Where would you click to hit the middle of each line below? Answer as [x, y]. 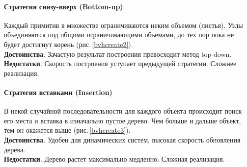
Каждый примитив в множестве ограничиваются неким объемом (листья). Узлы [123, 25]
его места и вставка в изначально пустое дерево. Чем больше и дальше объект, [123, 120]
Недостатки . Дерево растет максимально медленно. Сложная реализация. [114, 159]
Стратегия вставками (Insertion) [58, 92]
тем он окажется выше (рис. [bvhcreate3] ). [67, 130]
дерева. [15, 149]
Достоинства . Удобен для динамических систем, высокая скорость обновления [122, 139]
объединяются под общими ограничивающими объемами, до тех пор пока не [119, 35]
